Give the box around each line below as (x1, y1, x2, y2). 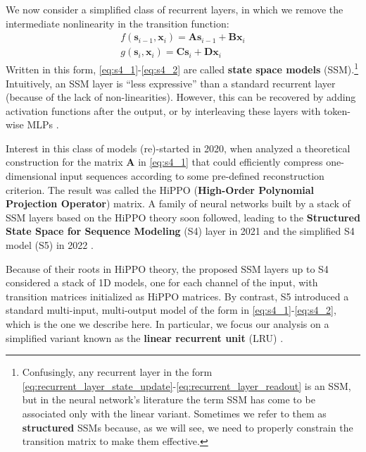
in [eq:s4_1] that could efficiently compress (138, 154, 323, 169)
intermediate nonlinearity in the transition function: (6, 16, 229, 30)
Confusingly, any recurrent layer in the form (22, 365, 213, 379)
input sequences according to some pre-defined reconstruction (60, 169, 324, 183)
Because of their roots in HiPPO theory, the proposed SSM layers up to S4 (6, 261, 329, 276)
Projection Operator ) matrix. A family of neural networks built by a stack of (6, 196, 351, 211)
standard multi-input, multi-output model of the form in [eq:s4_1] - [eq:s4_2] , (6, 303, 336, 317)
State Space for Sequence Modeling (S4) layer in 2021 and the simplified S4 (6, 224, 355, 238)
